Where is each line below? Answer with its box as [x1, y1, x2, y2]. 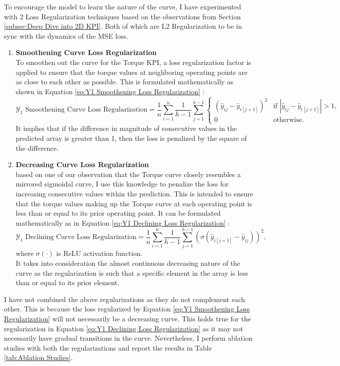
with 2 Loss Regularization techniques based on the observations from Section [4, 11, 241, 21]
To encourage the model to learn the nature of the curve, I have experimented [4, 1, 241, 11]
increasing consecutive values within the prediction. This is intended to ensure [15, 188, 253, 198]
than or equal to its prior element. [15, 277, 120, 288]
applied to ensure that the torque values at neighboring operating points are [15, 66, 248, 77]
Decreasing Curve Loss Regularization [15, 159, 149, 170]
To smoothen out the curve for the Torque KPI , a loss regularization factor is [15, 57, 251, 67]
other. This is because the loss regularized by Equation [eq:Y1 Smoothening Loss [4, 304, 250, 314]
